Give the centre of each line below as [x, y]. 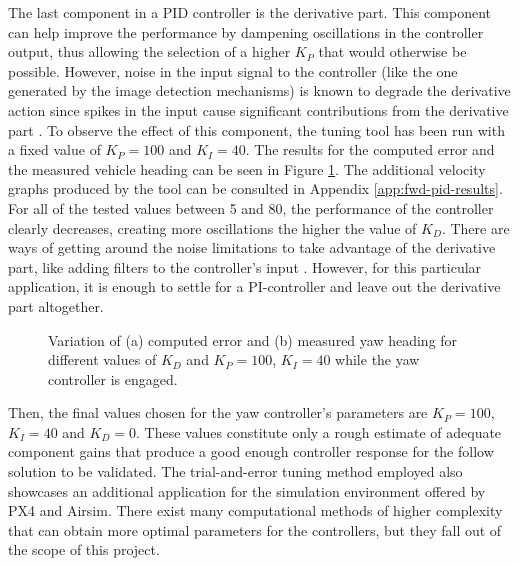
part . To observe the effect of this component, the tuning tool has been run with [256, 129]
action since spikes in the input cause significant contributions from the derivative [258, 109]
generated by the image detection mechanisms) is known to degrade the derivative [259, 90]
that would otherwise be [392, 51]
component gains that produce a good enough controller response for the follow [251, 451]
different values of [102, 359]
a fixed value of [54, 149]
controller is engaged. [113, 378]
